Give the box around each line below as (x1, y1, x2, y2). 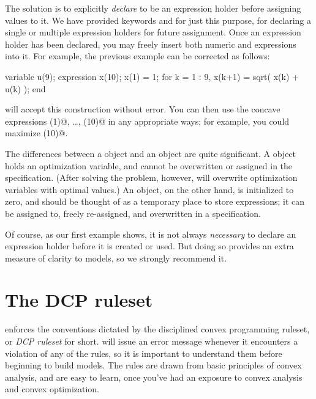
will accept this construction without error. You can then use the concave (5, 103, 280, 115)
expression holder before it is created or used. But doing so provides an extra (5, 240, 294, 252)
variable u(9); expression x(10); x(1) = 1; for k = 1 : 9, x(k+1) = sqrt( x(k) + (5, 70, 299, 82)
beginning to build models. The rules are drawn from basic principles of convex (5, 359, 302, 372)
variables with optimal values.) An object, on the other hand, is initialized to (5, 183, 294, 196)
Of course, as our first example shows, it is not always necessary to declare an (5, 227, 296, 240)
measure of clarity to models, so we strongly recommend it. (5, 251, 227, 264)
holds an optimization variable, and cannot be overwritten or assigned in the (5, 159, 293, 172)
